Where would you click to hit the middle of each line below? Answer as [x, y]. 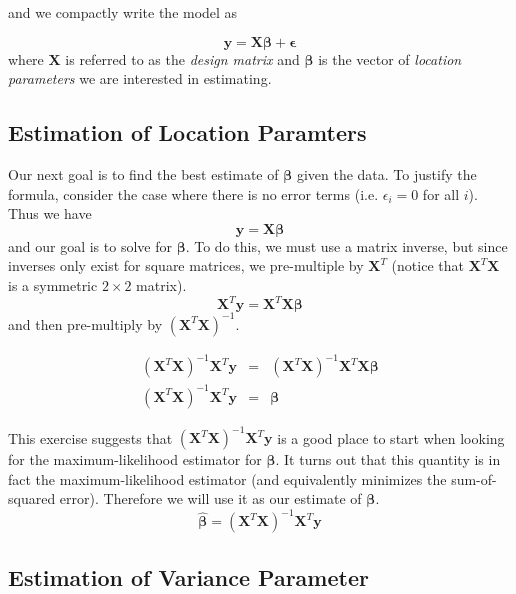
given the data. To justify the [386, 173]
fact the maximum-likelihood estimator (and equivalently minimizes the [227, 478]
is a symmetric [53, 284]
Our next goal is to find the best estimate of [143, 173]
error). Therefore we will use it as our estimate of [210, 498]
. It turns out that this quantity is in [388, 459]
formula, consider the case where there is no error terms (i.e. [193, 193]
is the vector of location [390, 58]
